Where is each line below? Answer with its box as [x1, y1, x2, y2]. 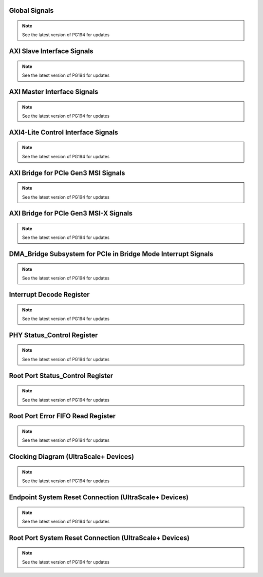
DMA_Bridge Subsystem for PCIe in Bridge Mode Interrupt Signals [9, 250, 214, 258]
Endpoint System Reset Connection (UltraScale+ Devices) [9, 493, 189, 501]
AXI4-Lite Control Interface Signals [9, 128, 118, 136]
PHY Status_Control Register [9, 331, 98, 339]
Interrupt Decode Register [9, 291, 90, 299]
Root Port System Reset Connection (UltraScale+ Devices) [9, 534, 190, 542]
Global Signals [9, 6, 54, 15]
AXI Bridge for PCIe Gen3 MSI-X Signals [9, 209, 133, 217]
